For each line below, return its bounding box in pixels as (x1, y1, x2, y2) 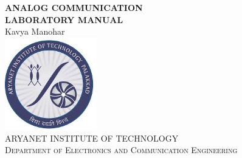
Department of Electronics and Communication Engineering (5, 143, 238, 156)
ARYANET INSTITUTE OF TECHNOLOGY (5, 131, 179, 144)
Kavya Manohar (5, 25, 65, 38)
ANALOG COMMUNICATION (5, 1, 143, 13)
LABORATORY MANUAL (5, 13, 123, 26)
